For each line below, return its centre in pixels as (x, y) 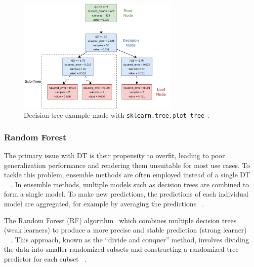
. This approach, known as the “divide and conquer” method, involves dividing (130, 239)
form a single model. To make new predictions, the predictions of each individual (127, 194)
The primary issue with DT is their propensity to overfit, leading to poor (115, 155)
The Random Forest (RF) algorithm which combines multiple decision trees (120, 220)
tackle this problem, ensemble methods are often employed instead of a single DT (127, 175)
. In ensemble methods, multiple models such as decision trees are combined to (130, 184)
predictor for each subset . (45, 258)
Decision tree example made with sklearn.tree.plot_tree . (117, 115)
